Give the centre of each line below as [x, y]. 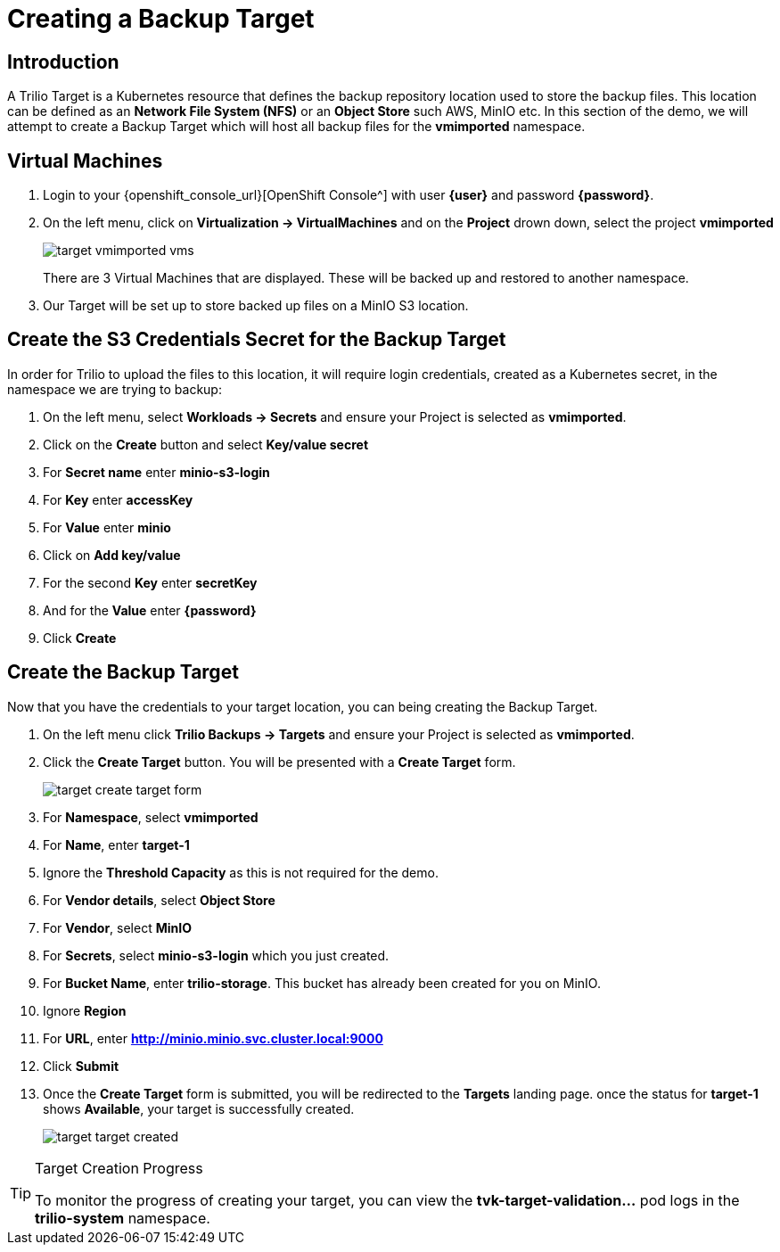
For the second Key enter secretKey [150, 582]
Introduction [63, 62]
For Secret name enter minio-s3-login [156, 472]
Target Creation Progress [119, 1168]
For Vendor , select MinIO [117, 927]
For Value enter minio [107, 527]
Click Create [80, 638]
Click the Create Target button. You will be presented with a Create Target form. [279, 762]
